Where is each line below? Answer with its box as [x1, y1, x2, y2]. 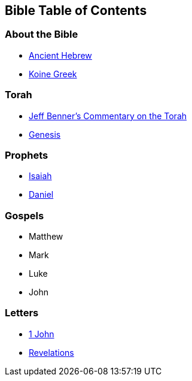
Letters [5, 307, 39, 319]
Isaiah [29, 171, 52, 182]
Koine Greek [29, 68, 77, 79]
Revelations [29, 347, 74, 358]
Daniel [29, 189, 54, 200]
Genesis [29, 129, 61, 140]
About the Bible [5, 28, 78, 41]
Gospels [5, 209, 44, 222]
